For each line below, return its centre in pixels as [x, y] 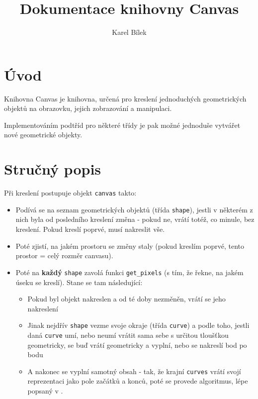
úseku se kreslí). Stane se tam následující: [79, 282]
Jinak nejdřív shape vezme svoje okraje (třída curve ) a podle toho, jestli [138, 325]
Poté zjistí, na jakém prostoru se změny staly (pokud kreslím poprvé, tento [130, 246]
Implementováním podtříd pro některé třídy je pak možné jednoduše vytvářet [122, 125]
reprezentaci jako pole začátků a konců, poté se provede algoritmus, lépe [138, 381]
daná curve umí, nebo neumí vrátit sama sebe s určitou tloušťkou [128, 335]
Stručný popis [53, 169]
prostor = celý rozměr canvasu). [64, 255]
